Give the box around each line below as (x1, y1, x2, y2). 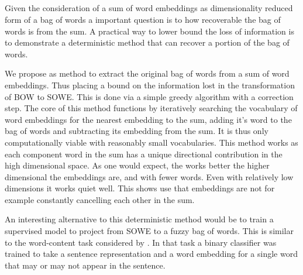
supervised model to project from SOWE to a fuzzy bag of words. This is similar (5, 225, 294, 237)
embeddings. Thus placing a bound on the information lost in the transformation (5, 78, 295, 91)
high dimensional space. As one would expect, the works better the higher (5, 159, 270, 171)
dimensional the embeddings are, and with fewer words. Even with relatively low (5, 170, 294, 183)
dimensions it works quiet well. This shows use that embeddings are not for (5, 182, 275, 194)
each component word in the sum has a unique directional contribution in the (5, 147, 283, 160)
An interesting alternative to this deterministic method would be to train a (5, 213, 274, 225)
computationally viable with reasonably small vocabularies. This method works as (5, 136, 298, 148)
